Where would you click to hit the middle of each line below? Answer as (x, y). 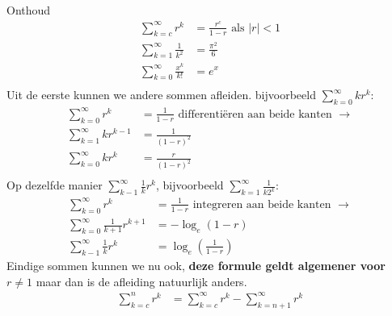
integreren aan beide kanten (262, 204)
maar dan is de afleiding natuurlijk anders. (141, 281)
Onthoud (29, 10)
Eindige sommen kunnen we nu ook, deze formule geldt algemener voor (196, 265)
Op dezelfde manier (55, 185)
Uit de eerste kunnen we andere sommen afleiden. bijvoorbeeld (161, 95)
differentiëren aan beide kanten (255, 114)
